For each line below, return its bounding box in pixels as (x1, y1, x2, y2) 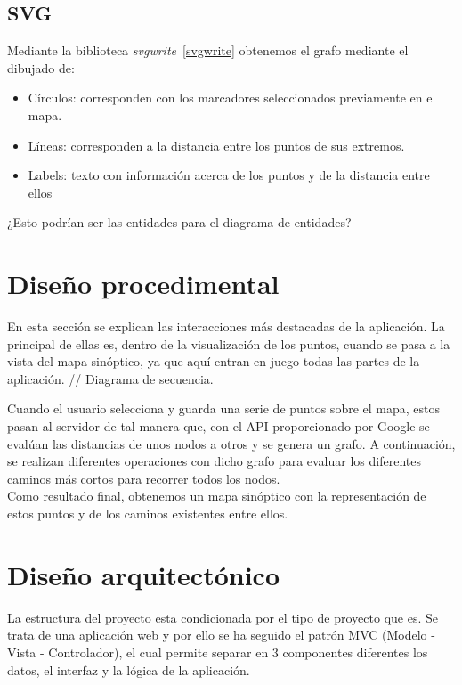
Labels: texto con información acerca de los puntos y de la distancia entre (28, 166, 430, 184)
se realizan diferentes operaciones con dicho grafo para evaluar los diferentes (7, 452, 421, 470)
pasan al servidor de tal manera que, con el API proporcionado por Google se (7, 417, 430, 436)
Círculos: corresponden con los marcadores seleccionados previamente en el (28, 88, 436, 107)
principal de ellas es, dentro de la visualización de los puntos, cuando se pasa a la (7, 334, 450, 353)
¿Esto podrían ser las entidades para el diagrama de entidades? (7, 213, 352, 232)
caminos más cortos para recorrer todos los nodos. (7, 469, 280, 487)
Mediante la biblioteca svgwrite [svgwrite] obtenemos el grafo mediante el (7, 41, 409, 60)
